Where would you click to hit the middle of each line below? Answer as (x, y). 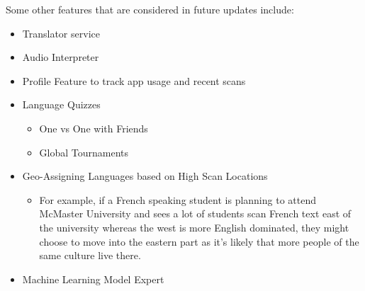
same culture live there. (90, 255)
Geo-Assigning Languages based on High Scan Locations (145, 176)
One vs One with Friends (94, 128)
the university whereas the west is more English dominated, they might (194, 227)
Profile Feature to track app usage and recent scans (134, 80)
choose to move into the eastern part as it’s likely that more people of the (199, 241)
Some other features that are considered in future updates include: (150, 9)
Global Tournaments (84, 152)
